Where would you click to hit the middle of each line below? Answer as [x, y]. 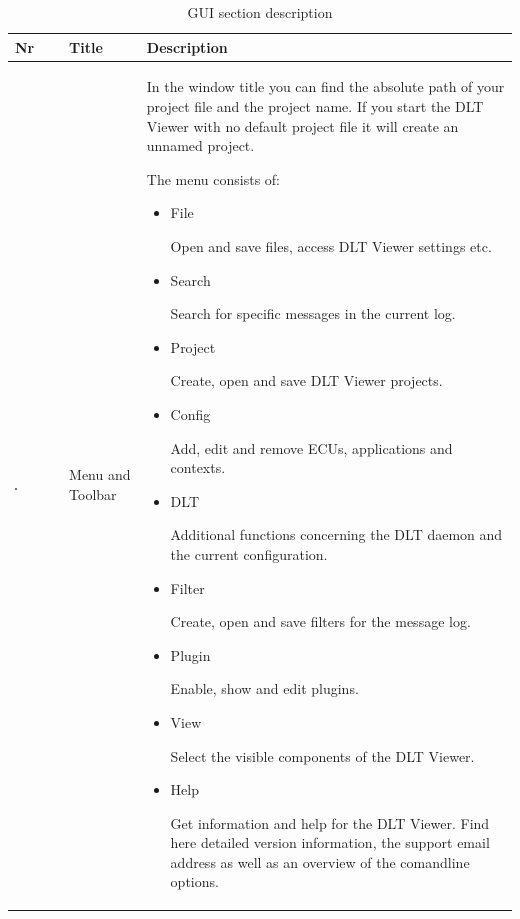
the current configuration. [249, 553]
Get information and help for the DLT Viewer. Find [330, 822]
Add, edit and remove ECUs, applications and [311, 447]
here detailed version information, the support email [330, 842]
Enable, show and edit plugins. [264, 688]
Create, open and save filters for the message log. [320, 621]
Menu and [100, 474]
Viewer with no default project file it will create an [302, 125]
